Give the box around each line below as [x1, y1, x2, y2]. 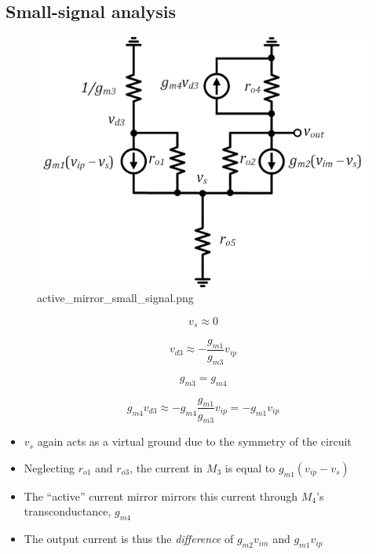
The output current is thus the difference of [24, 530, 234, 547]
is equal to [225, 459, 276, 476]
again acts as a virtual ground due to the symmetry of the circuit [37, 433, 352, 450]
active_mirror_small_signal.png [37, 290, 194, 306]
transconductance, [24, 503, 111, 519]
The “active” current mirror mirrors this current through [24, 487, 298, 504]
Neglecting [24, 459, 75, 476]
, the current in [130, 459, 203, 476]
